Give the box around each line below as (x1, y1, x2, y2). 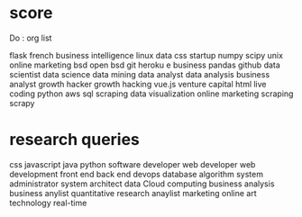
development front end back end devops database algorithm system (9, 168, 264, 179)
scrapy (9, 97, 35, 108)
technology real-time (9, 197, 87, 208)
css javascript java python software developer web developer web (9, 158, 256, 169)
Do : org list (9, 32, 52, 43)
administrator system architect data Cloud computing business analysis (9, 178, 275, 189)
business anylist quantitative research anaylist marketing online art (9, 187, 257, 198)
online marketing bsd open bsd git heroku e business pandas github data (9, 59, 281, 70)
